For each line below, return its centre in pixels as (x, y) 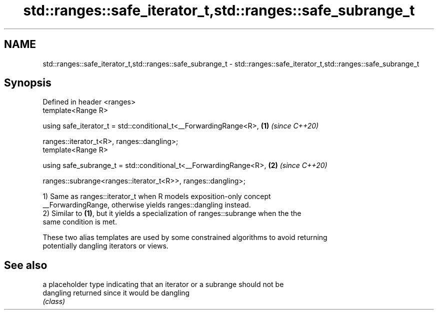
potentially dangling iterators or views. (105, 246)
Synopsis (28, 83)
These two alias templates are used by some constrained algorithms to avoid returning (185, 237)
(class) (54, 301)
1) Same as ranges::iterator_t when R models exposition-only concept (157, 196)
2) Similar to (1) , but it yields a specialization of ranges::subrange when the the (172, 213)
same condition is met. (80, 222)
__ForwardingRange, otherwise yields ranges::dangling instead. (147, 205)
